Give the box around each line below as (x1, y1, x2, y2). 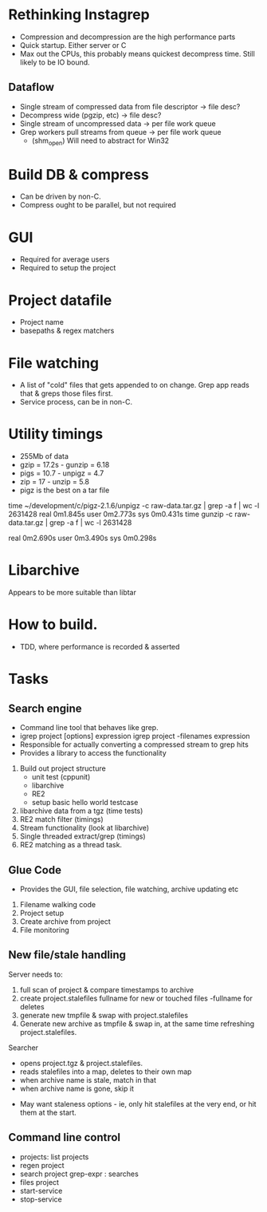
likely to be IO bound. (19, 57, 90, 67)
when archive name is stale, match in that (19, 1075, 157, 1084)
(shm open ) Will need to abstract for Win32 (31, 136, 170, 147)
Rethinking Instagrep (8, 6, 150, 24)
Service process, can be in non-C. (19, 397, 133, 407)
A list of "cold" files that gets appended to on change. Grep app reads (19, 381, 249, 390)
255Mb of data (19, 452, 69, 461)
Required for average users (19, 255, 110, 264)
